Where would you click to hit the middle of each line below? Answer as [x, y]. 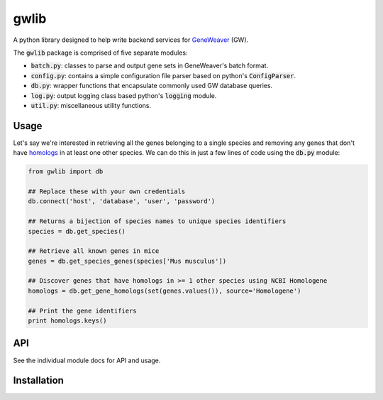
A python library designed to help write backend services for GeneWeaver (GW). [131, 40]
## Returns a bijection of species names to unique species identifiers [157, 221]
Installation [38, 380]
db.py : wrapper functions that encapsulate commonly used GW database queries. [152, 86]
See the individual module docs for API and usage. [87, 360]
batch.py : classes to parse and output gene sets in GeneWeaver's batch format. [150, 66]
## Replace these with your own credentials [107, 191]
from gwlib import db [66, 172]
